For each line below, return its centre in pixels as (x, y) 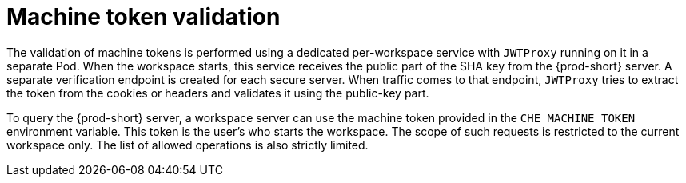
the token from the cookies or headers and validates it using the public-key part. (218, 93)
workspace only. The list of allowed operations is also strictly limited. (187, 145)
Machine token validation (144, 17)
